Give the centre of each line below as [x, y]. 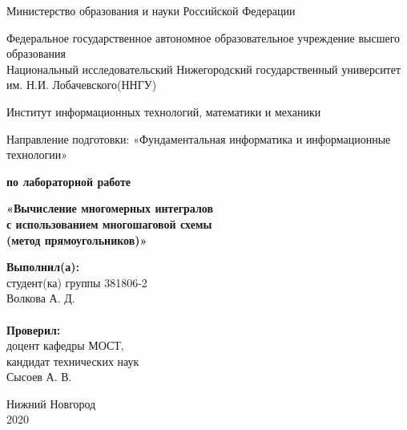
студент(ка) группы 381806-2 [77, 282]
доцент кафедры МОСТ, [65, 345]
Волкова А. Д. [41, 298]
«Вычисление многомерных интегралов [110, 208]
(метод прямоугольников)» [77, 239]
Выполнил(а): [43, 267]
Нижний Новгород [51, 403]
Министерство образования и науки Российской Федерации [151, 10]
